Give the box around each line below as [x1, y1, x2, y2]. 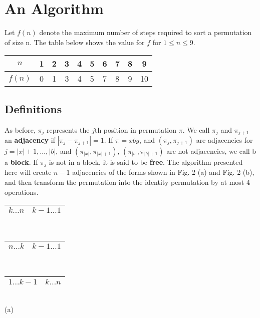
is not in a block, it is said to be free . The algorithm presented [49, 156, 243, 167]
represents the [47, 124, 90, 135]
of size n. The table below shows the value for [5, 37, 145, 47]
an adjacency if [5, 134, 55, 145]
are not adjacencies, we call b [166, 145, 256, 156]
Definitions [5, 101, 62, 116]
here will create [5, 167, 52, 177]
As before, [5, 124, 36, 135]
